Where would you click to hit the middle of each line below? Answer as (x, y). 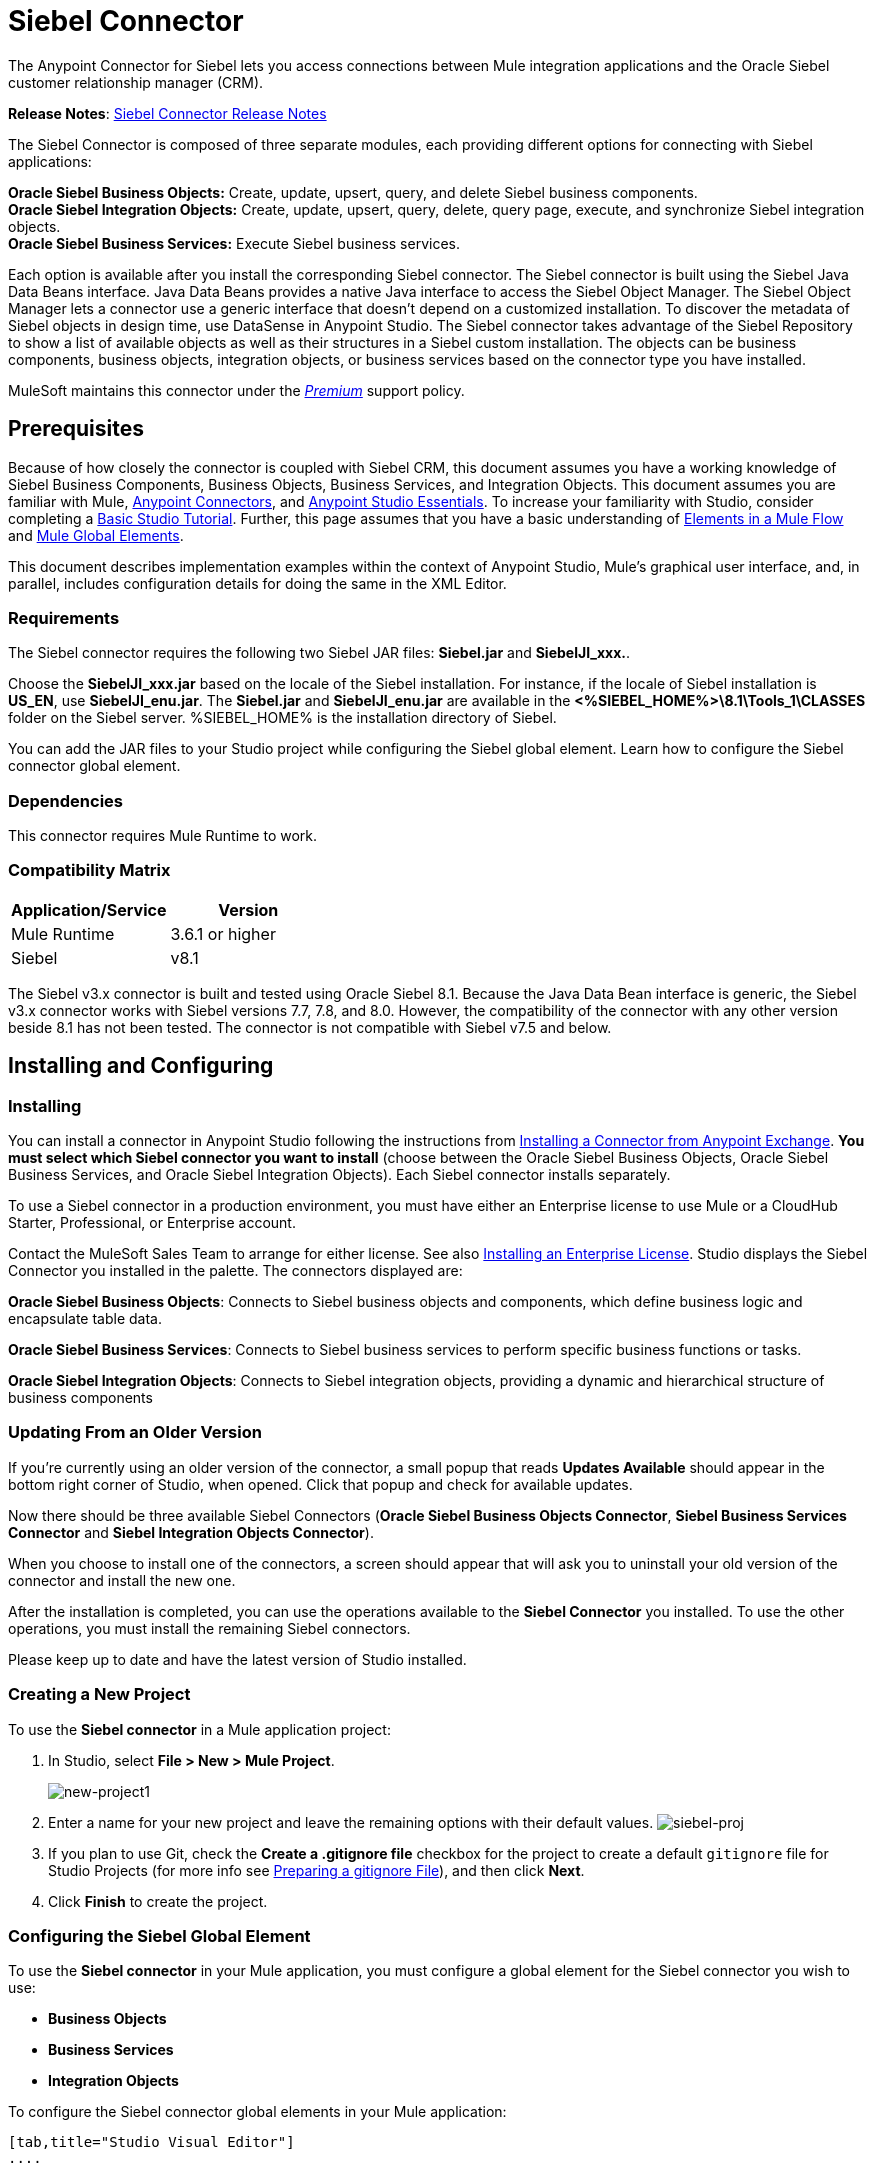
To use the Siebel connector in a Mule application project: (199, 1729)
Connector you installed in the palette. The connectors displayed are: (235, 1271)
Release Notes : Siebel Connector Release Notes (167, 113)
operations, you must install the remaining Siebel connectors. (209, 1628)
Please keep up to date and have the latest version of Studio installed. (237, 1659)
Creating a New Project (99, 1694)
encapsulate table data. (85, 1319)
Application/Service (89, 909)
